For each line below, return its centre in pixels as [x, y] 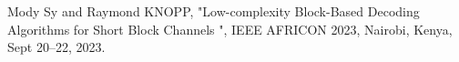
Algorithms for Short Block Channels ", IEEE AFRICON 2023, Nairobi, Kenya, [230, 29]
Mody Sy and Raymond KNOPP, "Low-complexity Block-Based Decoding [214, 11]
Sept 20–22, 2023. [56, 47]
